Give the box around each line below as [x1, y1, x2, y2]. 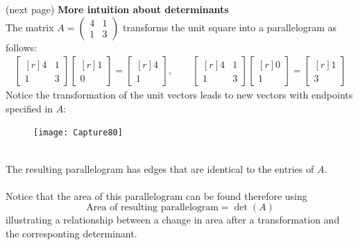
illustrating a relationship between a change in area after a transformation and [6, 212, 340, 227]
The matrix [6, 19, 54, 34]
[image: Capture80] [33, 128, 123, 138]
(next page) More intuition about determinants [6, 2, 229, 16]
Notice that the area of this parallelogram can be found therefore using [6, 188, 307, 203]
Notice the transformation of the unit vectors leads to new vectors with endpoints [6, 87, 353, 102]
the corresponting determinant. [6, 226, 137, 241]
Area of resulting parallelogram [86, 203, 219, 213]
